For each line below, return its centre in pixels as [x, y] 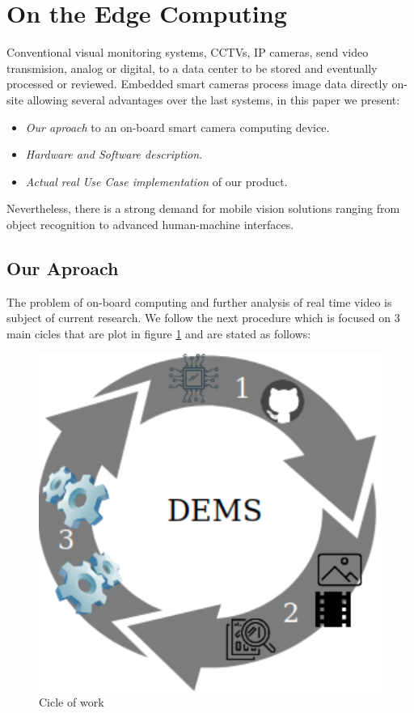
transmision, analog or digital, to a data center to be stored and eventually [192, 68]
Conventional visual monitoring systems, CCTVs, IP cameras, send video [188, 52]
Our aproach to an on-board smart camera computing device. [177, 127]
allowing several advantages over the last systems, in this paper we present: [213, 99]
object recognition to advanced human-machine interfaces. [150, 224]
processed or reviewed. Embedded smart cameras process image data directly [197, 84]
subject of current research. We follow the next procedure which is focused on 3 [203, 318]
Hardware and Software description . [114, 154]
